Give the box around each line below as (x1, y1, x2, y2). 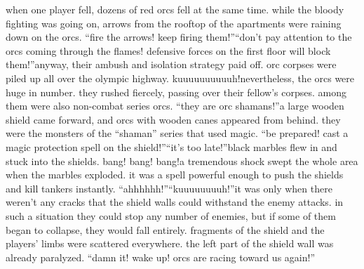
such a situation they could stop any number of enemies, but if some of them (6, 208, 336, 223)
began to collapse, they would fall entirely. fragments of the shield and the (6, 222, 325, 237)
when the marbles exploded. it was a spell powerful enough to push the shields (6, 167, 344, 182)
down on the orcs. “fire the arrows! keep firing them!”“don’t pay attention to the (6, 29, 352, 44)
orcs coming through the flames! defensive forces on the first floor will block (6, 43, 331, 58)
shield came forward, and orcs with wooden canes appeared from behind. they (6, 112, 341, 126)
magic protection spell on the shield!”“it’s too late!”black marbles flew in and (6, 139, 337, 154)
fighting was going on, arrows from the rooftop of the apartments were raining (6, 15, 342, 30)
